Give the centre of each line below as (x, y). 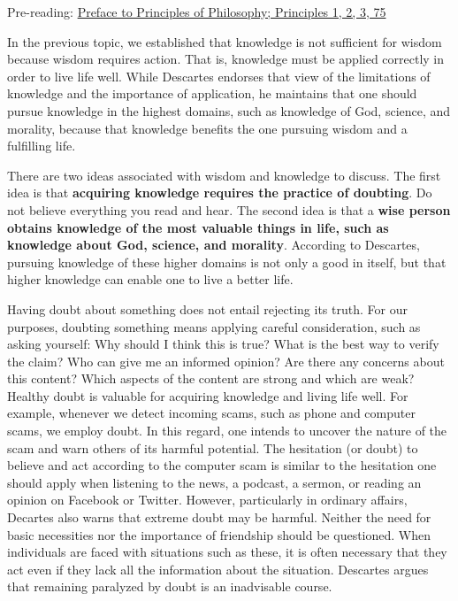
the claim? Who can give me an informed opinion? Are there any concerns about (226, 361)
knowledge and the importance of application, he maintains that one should (212, 93)
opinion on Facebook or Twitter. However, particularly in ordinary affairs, (207, 500)
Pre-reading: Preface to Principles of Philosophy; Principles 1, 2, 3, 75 (197, 12)
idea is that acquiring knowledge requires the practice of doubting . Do (220, 193)
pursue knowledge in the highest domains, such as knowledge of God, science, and (229, 110)
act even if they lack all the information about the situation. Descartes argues (218, 569)
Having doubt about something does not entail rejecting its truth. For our (207, 308)
